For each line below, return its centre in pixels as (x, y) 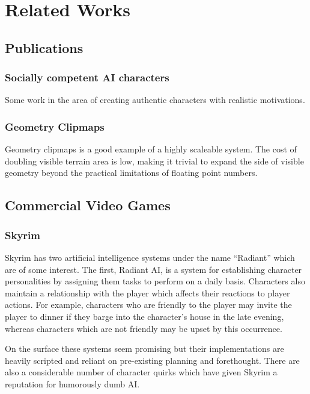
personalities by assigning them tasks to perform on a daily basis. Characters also (155, 281)
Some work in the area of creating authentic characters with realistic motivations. (155, 100)
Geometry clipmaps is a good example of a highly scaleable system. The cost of (151, 149)
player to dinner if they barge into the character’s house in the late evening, (144, 316)
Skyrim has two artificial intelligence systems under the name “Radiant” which (150, 257)
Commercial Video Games (88, 205)
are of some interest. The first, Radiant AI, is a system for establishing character (153, 269)
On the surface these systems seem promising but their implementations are (144, 349)
